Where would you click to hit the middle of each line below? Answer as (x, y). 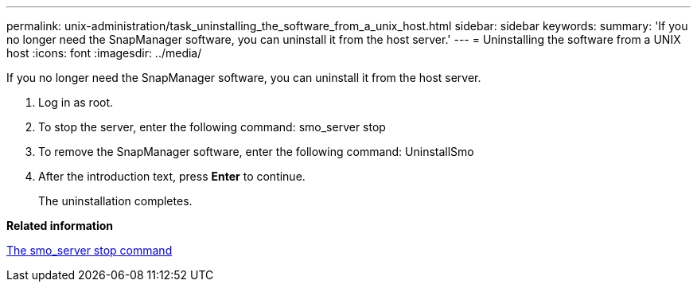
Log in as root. (76, 102)
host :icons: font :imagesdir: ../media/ (104, 53)
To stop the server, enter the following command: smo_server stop (212, 127)
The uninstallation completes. (115, 201)
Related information (60, 226)
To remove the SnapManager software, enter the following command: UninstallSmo (256, 152)
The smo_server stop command (90, 250)
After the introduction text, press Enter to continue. (172, 176)
